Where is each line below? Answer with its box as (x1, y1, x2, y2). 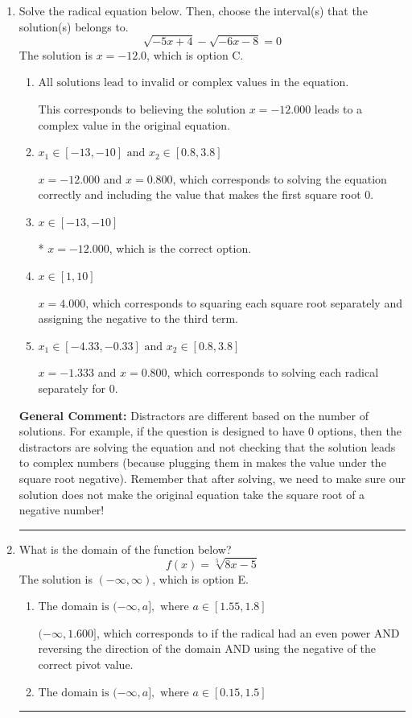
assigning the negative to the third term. (38, 310, 238, 327)
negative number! (19, 501, 105, 518)
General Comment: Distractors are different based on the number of (19, 406, 369, 423)
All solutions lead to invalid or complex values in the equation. (38, 77, 349, 89)
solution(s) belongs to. (19, 18, 129, 35)
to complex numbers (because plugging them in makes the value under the (19, 454, 386, 471)
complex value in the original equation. (38, 116, 231, 133)
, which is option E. (152, 570, 249, 587)
